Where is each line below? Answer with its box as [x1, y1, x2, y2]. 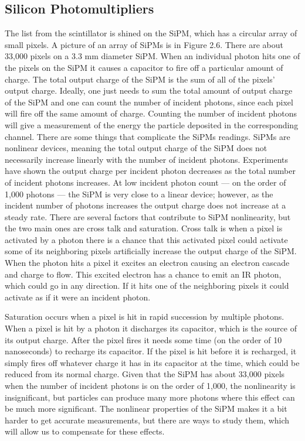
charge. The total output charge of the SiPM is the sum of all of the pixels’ [5, 73, 275, 85]
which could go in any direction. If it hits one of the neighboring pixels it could [5, 279, 289, 292]
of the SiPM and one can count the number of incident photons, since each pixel [5, 95, 293, 108]
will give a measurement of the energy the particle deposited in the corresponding [5, 118, 299, 131]
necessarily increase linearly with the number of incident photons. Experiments [5, 153, 289, 165]
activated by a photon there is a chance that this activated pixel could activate [5, 233, 288, 245]
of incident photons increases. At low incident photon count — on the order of [5, 176, 286, 188]
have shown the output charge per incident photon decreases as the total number [5, 165, 296, 177]
